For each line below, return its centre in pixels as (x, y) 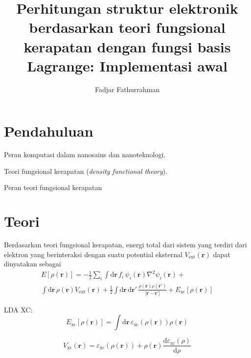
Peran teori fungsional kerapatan (53, 187)
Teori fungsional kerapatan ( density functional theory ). (86, 171)
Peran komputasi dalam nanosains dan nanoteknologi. (85, 155)
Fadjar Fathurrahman (127, 89)
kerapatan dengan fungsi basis (127, 46)
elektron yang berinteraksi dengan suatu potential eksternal (93, 254)
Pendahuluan (49, 131)
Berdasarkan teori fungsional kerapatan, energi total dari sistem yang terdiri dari (125, 245)
